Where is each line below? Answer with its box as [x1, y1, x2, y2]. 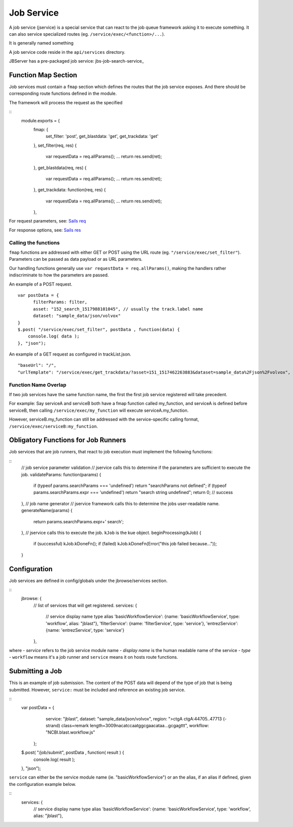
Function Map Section [9, 71, 78, 79]
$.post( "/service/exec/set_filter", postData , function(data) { [18, 327, 180, 332]
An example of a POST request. [9, 281, 73, 287]
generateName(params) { [21, 508, 73, 514]
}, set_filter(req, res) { [33, 142, 77, 148]
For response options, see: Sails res [9, 227, 81, 233]
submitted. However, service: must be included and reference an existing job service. [9, 687, 186, 693]
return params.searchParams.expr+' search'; [33, 518, 124, 524]
